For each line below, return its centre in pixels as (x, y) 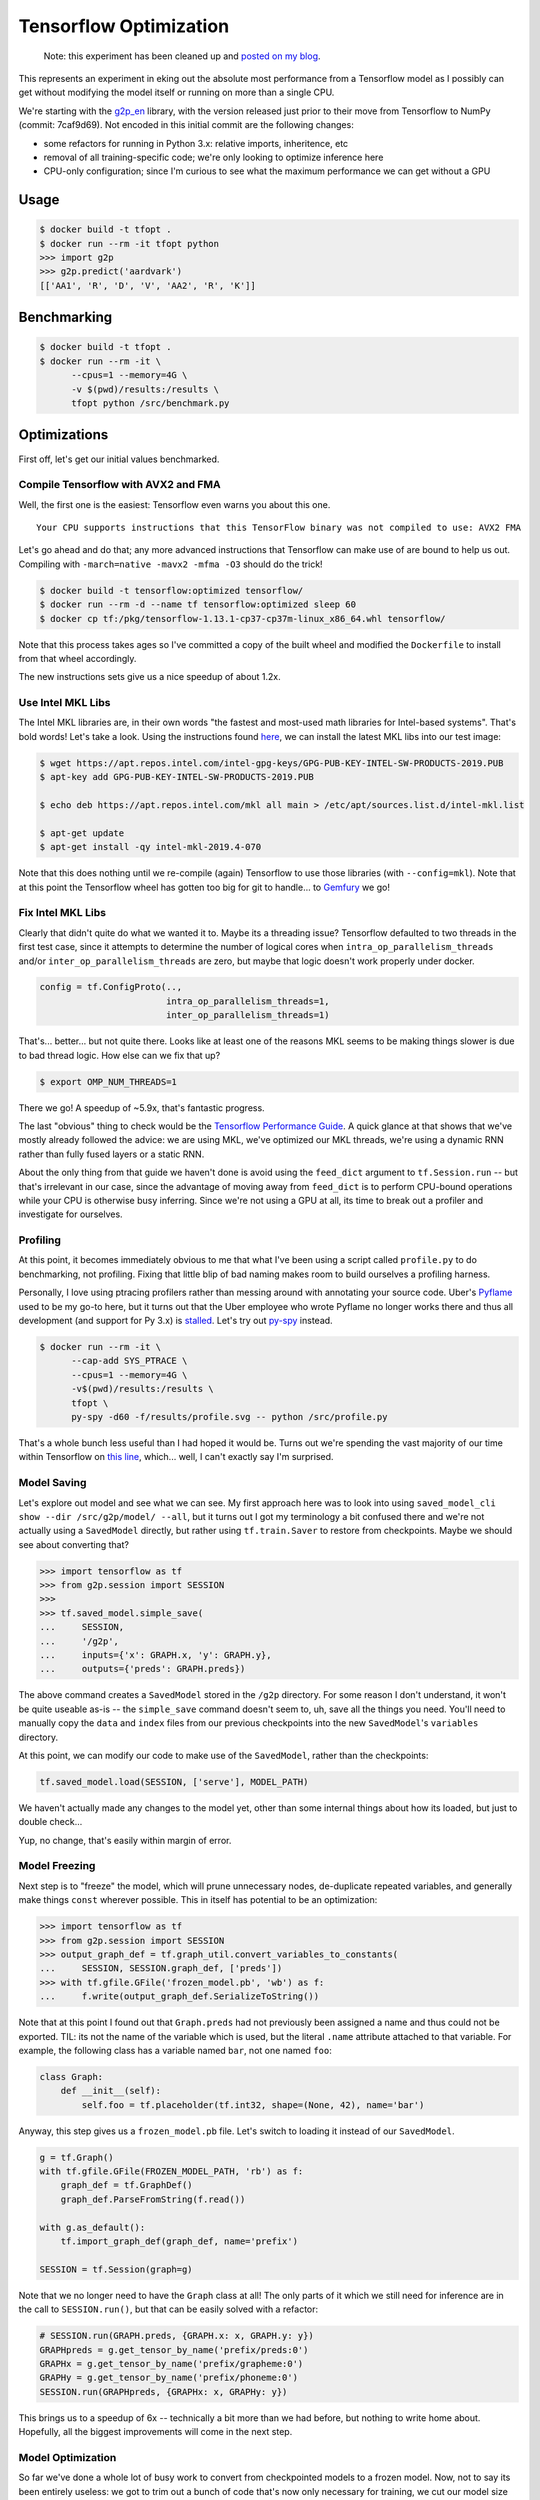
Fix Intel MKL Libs (62, 913)
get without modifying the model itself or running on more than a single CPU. (176, 92)
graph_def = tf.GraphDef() (127, 2185)
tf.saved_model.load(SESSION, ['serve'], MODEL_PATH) (174, 1781)
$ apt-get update (82, 833)
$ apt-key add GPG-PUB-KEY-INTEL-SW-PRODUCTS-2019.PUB (176, 777)
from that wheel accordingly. (77, 658)
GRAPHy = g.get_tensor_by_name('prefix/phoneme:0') (169, 2378)
